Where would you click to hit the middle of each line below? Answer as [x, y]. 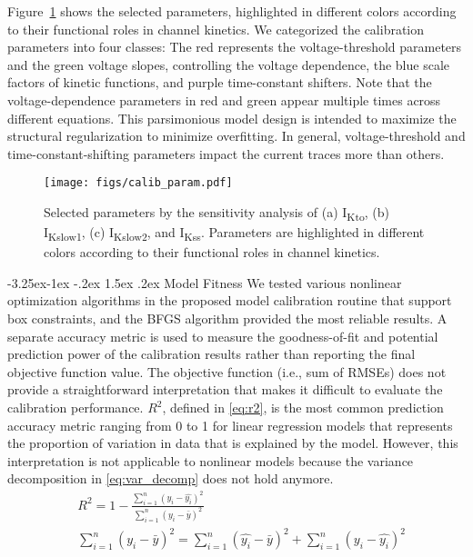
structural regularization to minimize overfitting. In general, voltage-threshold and [236, 136]
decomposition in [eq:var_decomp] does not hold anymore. [171, 478]
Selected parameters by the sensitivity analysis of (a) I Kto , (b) [216, 213]
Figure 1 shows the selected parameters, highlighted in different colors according [232, 11]
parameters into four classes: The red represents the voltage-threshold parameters [235, 47]
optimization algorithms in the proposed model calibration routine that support [230, 300]
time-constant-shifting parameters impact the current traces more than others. [226, 153]
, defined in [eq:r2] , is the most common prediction [303, 407]
